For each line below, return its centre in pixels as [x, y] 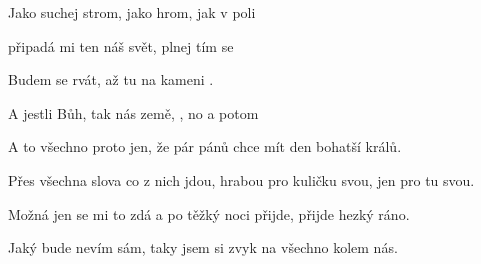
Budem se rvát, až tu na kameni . [111, 79]
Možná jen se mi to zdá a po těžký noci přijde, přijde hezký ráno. [209, 213]
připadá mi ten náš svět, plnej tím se [121, 45]
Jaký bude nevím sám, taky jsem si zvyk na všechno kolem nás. [203, 247]
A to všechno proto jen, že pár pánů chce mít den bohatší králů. [205, 146]
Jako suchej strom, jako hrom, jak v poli [132, 12]
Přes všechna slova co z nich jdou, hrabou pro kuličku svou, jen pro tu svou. [241, 179]
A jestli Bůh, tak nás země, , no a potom [133, 112]
